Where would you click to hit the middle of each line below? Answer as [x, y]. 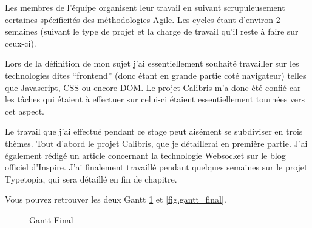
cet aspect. [25, 111]
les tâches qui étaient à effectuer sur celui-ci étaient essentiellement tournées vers [155, 99]
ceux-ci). [21, 43]
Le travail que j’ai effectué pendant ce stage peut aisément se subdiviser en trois [154, 131]
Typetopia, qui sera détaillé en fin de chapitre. [91, 179]
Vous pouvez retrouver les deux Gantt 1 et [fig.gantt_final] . [116, 199]
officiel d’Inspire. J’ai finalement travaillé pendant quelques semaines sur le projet [156, 167]
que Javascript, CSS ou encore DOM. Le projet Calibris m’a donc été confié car [153, 87]
